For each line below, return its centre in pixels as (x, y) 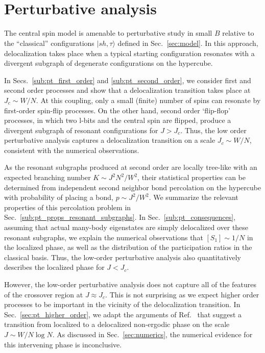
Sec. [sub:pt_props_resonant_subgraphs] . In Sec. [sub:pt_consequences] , (120, 217)
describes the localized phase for (54, 267)
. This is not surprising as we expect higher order (182, 294)
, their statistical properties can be (192, 177)
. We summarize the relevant (194, 197)
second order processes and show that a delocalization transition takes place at (127, 90)
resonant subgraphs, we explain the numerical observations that (104, 237)
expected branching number (47, 177)
